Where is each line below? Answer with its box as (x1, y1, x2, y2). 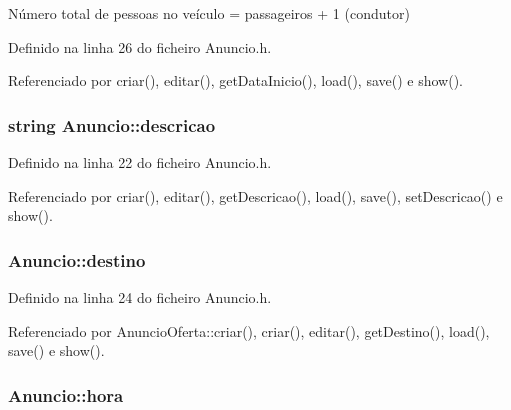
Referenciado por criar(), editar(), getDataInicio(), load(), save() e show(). (8, 70, 463, 91)
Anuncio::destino (8, 247, 146, 272)
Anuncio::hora (8, 382, 124, 407)
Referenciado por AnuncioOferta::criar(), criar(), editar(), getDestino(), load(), (8, 320, 490, 341)
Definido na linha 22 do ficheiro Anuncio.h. (8, 152, 272, 172)
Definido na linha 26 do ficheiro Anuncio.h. (8, 36, 272, 57)
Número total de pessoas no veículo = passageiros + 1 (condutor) (8, 3, 410, 23)
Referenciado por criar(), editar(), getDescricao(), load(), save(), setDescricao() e (8, 185, 503, 206)
